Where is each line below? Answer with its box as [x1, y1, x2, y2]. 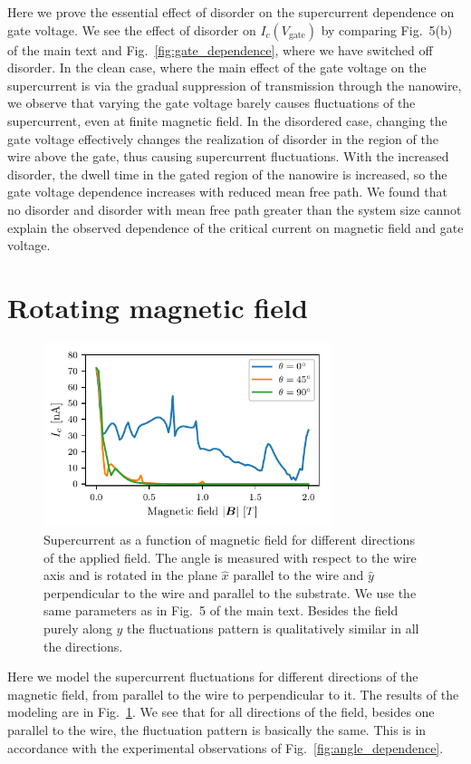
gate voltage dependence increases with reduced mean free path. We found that [7, 182, 447, 201]
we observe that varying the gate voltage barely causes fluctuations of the [7, 93, 416, 112]
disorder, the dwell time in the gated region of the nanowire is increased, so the [7, 164, 447, 183]
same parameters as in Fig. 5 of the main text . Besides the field [43, 601, 399, 620]
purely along [43, 619, 112, 638]
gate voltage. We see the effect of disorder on [7, 20, 256, 39]
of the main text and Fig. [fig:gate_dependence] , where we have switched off [7, 40, 433, 59]
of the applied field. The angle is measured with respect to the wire [43, 547, 417, 566]
